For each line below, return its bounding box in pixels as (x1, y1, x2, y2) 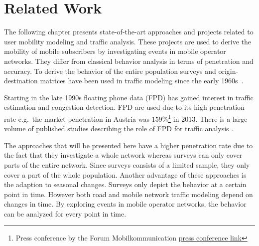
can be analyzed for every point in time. (4, 208, 127, 219)
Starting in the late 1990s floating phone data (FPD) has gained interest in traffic (4, 92, 254, 102)
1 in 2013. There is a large (168, 112, 248, 124)
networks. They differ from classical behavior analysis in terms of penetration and (4, 55, 254, 66)
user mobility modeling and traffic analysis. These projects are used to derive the (4, 36, 252, 46)
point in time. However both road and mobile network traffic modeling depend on (4, 189, 253, 199)
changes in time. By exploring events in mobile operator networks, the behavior (4, 199, 247, 209)
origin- (218, 65, 239, 76)
